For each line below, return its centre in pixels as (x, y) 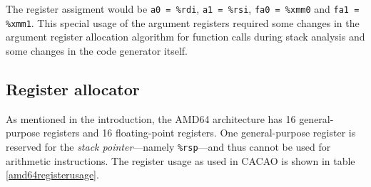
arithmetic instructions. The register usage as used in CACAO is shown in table (181, 160)
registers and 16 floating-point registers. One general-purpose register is (199, 133)
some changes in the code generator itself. (97, 50)
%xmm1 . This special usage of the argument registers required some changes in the (183, 22)
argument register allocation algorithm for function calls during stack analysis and (185, 37)
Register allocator (73, 89)
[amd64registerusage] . (52, 175)
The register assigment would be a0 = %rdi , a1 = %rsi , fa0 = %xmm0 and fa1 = (183, 9)
